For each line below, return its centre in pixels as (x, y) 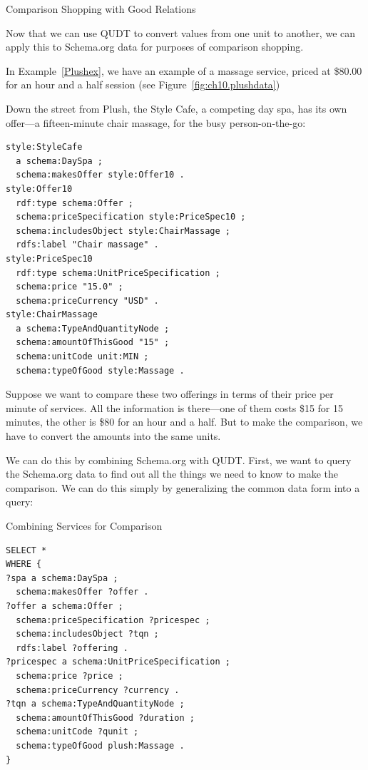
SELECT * (26, 550)
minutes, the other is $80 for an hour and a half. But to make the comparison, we (184, 422)
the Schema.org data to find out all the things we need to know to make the (172, 474)
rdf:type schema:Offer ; (75, 203)
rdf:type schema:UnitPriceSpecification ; (118, 273)
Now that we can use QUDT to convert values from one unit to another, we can (181, 32)
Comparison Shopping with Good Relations (101, 9)
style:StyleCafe (44, 147)
